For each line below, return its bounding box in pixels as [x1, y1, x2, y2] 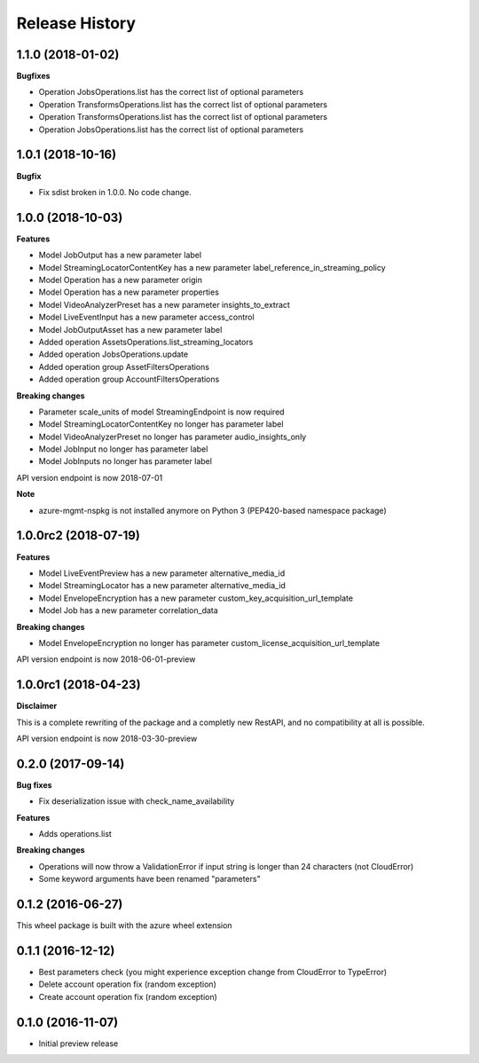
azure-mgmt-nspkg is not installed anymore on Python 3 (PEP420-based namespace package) [38, 505, 387, 516]
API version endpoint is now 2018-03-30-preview [16, 733, 198, 744]
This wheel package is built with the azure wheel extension [16, 920, 232, 931]
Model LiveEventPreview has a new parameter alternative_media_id [38, 568, 286, 579]
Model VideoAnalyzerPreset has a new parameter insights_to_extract [38, 299, 290, 310]
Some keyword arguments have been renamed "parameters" [38, 874, 261, 885]
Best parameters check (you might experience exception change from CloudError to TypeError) [38, 967, 388, 978]
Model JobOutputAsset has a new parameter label [38, 324, 223, 335]
